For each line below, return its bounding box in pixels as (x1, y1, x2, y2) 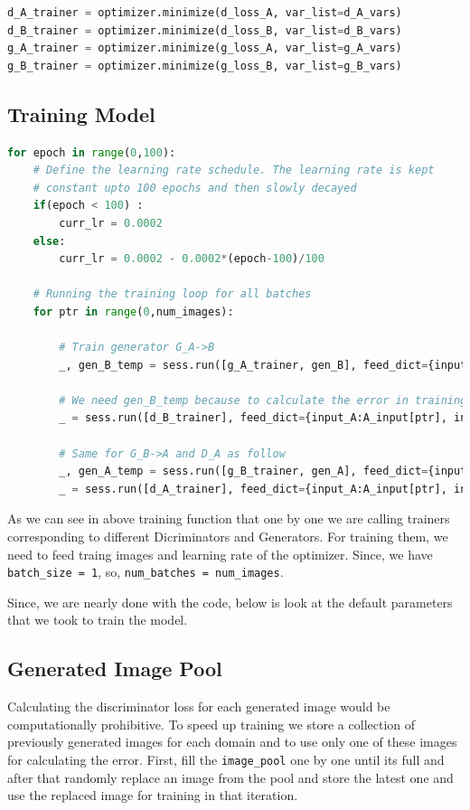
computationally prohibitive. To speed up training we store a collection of (7, 714, 416, 733)
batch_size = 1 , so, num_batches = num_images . (7, 562, 284, 581)
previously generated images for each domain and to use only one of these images (7, 732, 457, 751)
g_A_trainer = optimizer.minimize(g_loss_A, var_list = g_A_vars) (7, 42, 402, 55)
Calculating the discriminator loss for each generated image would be (7, 697, 390, 716)
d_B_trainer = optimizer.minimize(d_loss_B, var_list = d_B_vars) (7, 24, 402, 37)
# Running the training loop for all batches (33, 287, 312, 301)
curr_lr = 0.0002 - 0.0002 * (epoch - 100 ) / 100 (59, 252, 324, 266)
